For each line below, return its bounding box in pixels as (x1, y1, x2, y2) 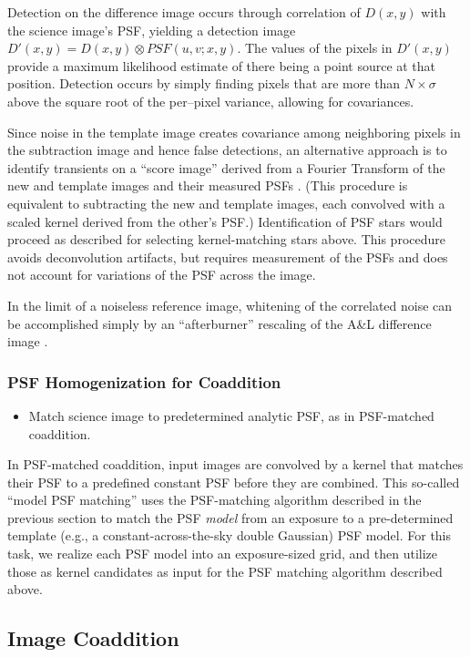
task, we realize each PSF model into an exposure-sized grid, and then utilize (7, 544, 438, 563)
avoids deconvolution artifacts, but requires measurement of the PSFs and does (7, 247, 448, 266)
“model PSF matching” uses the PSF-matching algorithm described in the (7, 490, 422, 509)
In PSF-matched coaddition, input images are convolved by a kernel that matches (7, 455, 464, 474)
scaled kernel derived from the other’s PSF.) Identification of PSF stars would (7, 211, 443, 231)
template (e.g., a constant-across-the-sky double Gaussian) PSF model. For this (7, 526, 452, 545)
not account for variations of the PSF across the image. (7, 265, 316, 284)
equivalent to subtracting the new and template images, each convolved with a (7, 193, 445, 212)
